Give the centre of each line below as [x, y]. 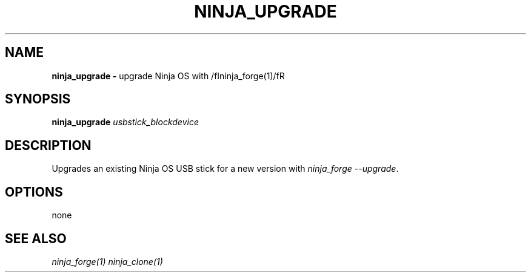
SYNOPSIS [38, 99]
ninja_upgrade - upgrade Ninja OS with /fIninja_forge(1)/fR [168, 76]
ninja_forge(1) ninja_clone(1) [107, 261]
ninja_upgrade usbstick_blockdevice [125, 122]
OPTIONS [34, 192]
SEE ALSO [36, 238]
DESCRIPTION [48, 145]
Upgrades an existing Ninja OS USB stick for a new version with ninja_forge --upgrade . [225, 169]
